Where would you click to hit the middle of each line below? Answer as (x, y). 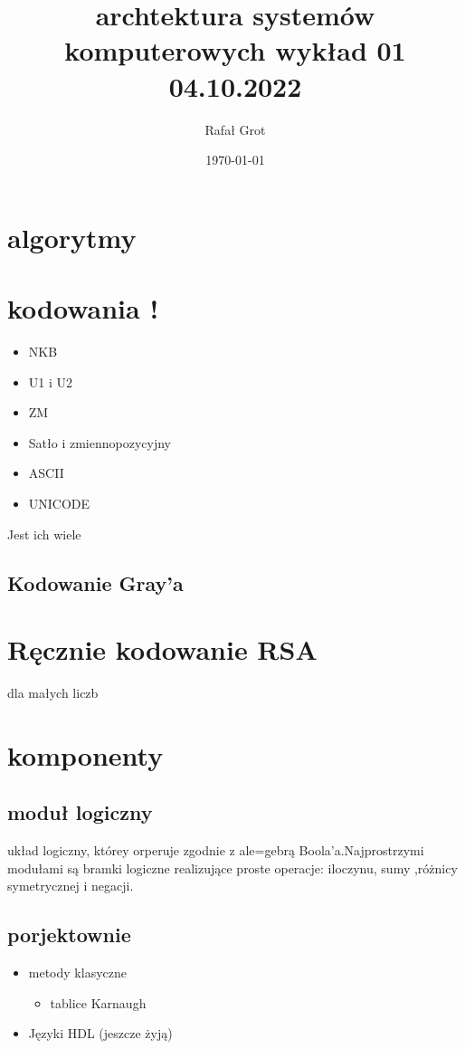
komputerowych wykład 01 (235, 50)
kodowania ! (83, 308)
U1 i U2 (51, 381)
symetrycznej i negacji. (71, 886)
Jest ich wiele (44, 534)
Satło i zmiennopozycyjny (100, 442)
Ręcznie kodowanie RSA (162, 649)
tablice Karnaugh (98, 1002)
